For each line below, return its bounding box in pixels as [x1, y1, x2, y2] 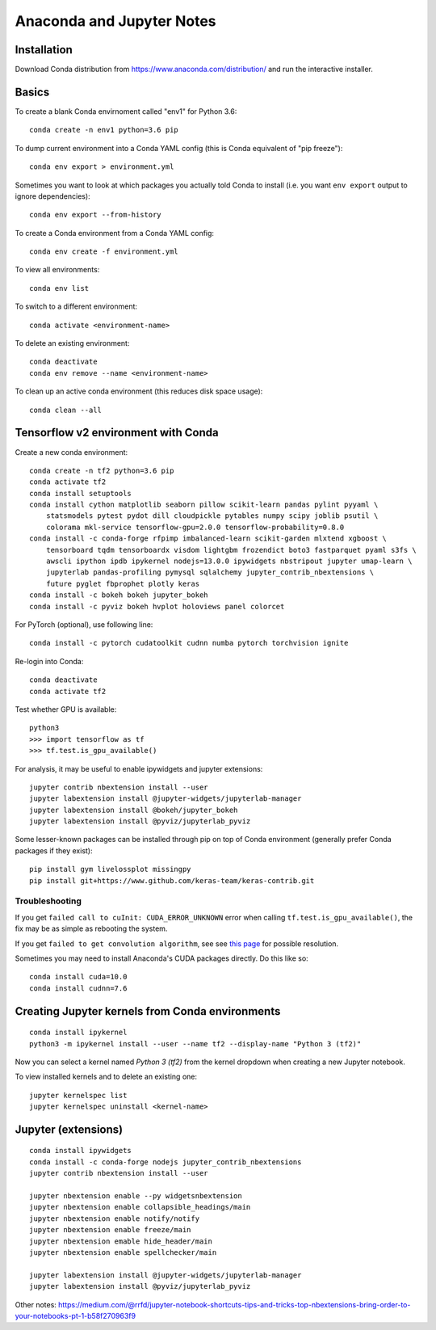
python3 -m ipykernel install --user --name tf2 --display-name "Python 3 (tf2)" [29, 1039, 362, 1048]
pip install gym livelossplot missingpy [29, 865, 191, 874]
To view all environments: [15, 265, 100, 275]
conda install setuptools [29, 489, 132, 498]
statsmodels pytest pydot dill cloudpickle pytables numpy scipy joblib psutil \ [45, 511, 379, 520]
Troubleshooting [15, 895, 82, 907]
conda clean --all [29, 405, 103, 415]
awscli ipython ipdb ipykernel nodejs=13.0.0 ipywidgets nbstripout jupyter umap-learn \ [45, 557, 413, 566]
